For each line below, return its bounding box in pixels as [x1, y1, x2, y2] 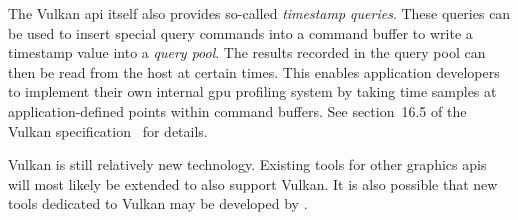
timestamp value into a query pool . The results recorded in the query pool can [8, 42, 486, 63]
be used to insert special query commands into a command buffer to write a [8, 22, 473, 43]
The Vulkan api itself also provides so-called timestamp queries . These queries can [8, 3, 511, 23]
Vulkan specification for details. [8, 120, 208, 141]
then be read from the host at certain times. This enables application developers [8, 61, 500, 82]
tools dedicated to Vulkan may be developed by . [8, 193, 308, 214]
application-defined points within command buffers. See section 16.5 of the [8, 100, 467, 121]
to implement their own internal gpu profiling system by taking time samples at [8, 81, 497, 102]
